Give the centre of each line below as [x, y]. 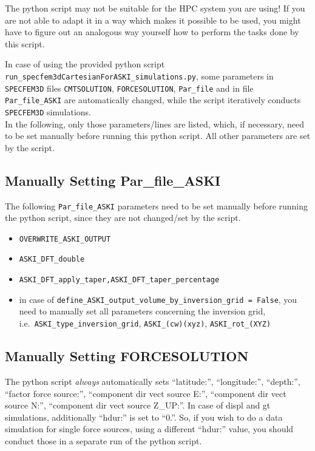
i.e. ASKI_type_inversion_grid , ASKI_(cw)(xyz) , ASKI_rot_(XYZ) [145, 323]
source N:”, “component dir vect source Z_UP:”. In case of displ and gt [138, 405]
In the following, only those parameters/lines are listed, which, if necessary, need [154, 124]
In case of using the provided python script [85, 64]
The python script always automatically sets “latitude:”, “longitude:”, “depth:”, [153, 381]
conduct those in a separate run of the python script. [103, 440]
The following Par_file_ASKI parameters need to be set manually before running [157, 205]
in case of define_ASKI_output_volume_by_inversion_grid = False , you [158, 299]
